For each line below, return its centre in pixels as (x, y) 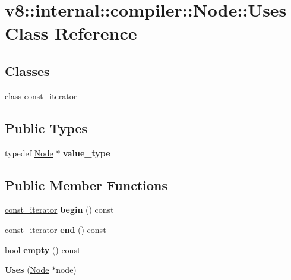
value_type (87, 152)
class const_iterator (41, 95)
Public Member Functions (86, 185)
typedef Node (29, 152)
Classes (27, 70)
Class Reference (71, 33)
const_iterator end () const (56, 229)
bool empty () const (43, 249)
